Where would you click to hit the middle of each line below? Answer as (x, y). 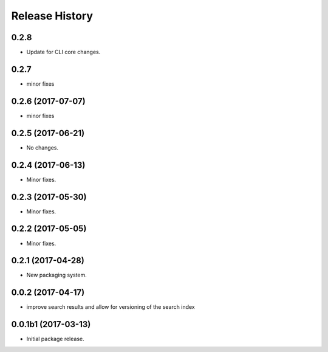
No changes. (43, 147)
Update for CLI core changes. (63, 52)
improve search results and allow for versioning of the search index (111, 307)
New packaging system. (57, 275)
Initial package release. (55, 339)
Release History (52, 16)
